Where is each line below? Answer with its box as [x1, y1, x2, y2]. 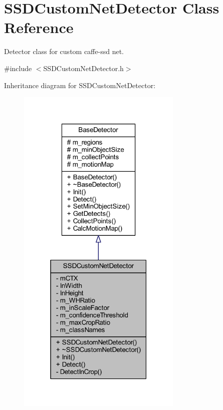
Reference [4, 17, 74, 38]
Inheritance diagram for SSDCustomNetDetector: [4, 80, 156, 90]
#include [4, 63, 32, 73]
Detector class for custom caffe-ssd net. [4, 46, 124, 57]
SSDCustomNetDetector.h [43, 63, 124, 73]
